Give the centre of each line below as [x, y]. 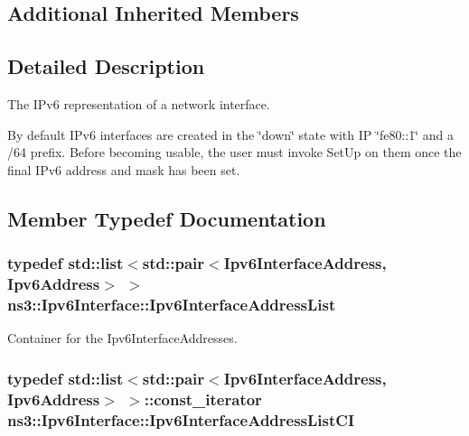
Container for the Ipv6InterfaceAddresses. [122, 338]
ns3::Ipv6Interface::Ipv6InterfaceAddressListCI [181, 419]
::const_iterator [203, 399]
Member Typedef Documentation [167, 218]
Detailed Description [106, 66]
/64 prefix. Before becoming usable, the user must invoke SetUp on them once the [234, 152]
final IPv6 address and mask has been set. [124, 169]
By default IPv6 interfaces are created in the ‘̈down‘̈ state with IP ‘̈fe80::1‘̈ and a [230, 134]
